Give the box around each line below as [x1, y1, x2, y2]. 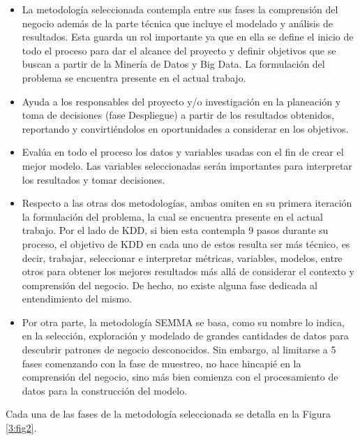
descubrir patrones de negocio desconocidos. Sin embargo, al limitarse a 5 [22, 342, 336, 357]
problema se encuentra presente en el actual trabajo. [22, 70, 246, 85]
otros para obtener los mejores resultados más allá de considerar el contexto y [22, 264, 354, 279]
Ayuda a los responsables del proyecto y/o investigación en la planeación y [22, 94, 341, 108]
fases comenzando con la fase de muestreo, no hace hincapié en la [22, 355, 301, 370]
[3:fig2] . [6, 420, 37, 435]
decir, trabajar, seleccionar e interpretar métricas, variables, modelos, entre [22, 250, 343, 265]
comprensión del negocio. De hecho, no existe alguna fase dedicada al [22, 277, 317, 292]
